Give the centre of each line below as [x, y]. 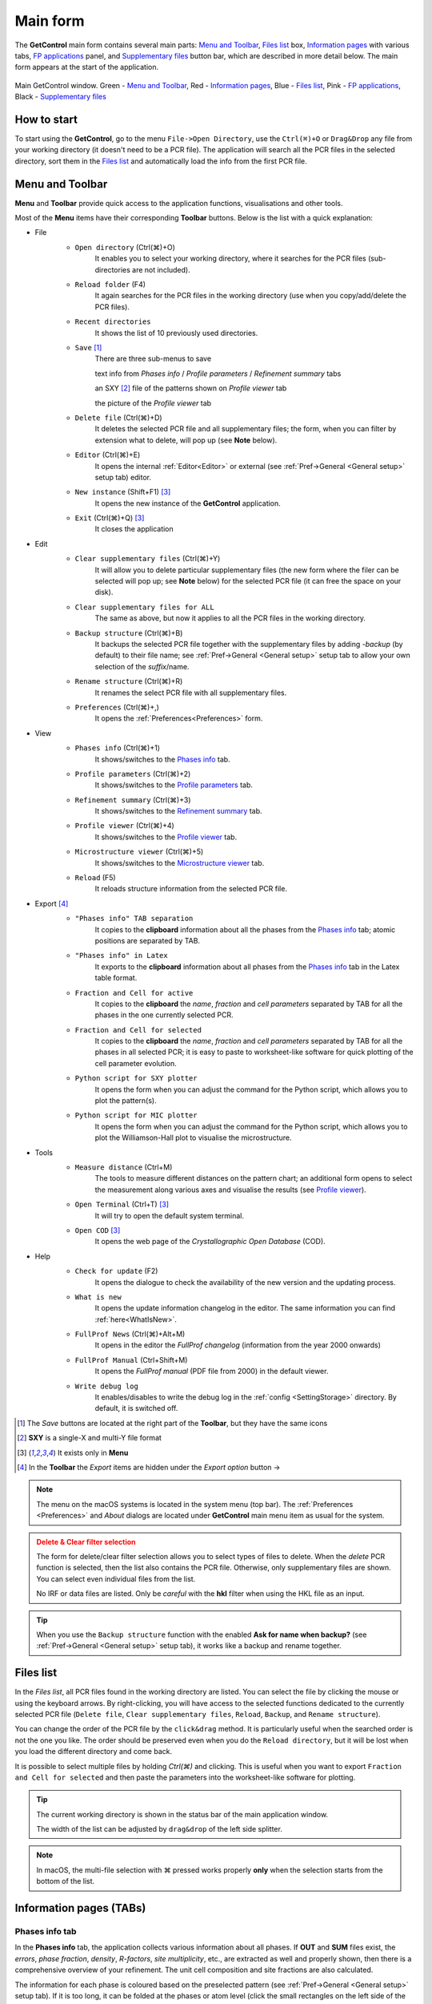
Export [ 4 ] [52, 903]
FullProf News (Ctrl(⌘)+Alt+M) [130, 1334]
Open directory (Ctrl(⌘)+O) [125, 247]
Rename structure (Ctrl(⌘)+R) [129, 681]
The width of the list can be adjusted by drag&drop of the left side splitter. [160, 1829]
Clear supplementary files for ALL [145, 607]
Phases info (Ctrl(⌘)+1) [117, 748]
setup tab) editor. [123, 477]
